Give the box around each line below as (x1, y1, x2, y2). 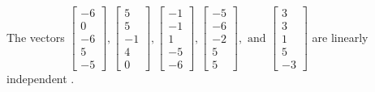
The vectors (6, 28, 65, 45)
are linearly (312, 28, 369, 45)
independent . (6, 70, 75, 87)
